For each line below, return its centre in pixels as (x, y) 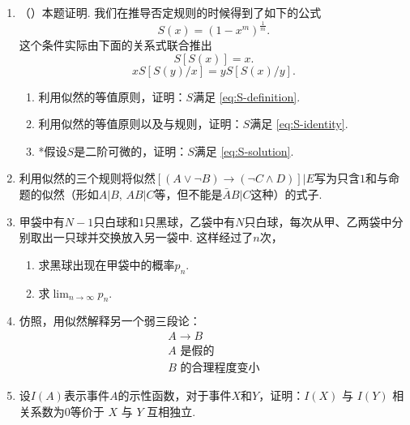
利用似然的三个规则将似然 (87, 178)
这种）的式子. (286, 193)
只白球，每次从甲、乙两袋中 (318, 221)
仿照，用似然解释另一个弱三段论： (110, 321)
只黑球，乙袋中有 (190, 221)
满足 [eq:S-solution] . (244, 150)
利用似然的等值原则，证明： (112, 96)
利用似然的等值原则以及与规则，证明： (141, 124)
